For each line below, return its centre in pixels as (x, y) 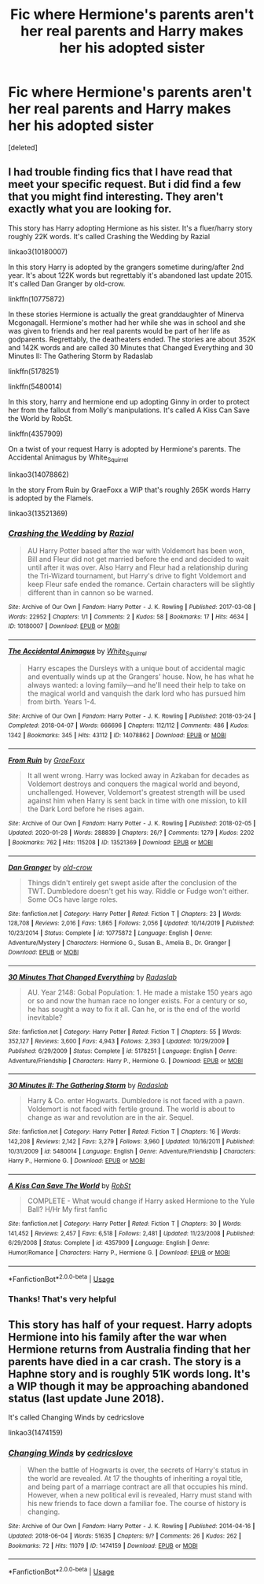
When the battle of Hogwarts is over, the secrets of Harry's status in (138, 1470)
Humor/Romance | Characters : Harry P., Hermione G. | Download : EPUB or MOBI (119, 1253)
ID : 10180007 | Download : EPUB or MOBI (64, 626)
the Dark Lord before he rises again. (86, 809)
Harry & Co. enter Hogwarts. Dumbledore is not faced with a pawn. (136, 1101)
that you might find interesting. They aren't (116, 197)
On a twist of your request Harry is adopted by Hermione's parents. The (125, 449)
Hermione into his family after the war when (117, 1337)
